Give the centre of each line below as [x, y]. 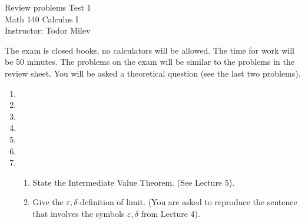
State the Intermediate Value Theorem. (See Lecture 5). [134, 182]
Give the [48, 202]
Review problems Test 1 [48, 7]
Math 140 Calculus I [42, 19]
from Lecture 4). [170, 213]
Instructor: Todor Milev [48, 30]
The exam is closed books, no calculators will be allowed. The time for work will [150, 50]
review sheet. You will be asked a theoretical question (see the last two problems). [153, 73]
